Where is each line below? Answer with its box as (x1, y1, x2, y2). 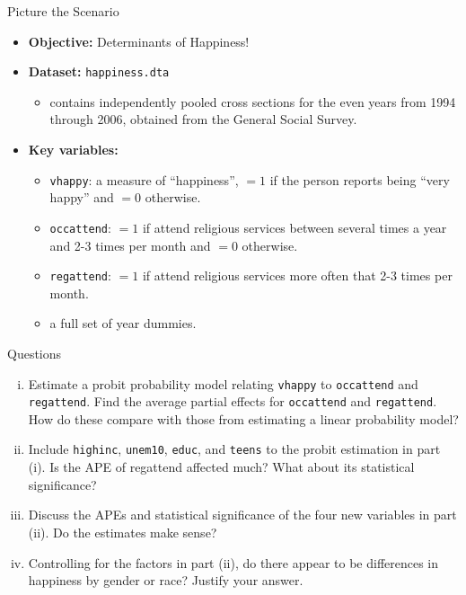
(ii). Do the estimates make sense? (28, 522, 217, 541)
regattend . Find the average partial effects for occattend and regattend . (28, 392, 437, 411)
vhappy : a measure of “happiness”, (49, 170, 239, 189)
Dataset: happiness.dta (28, 62, 170, 81)
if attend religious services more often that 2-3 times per (142, 266, 453, 285)
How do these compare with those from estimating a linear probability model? (28, 409, 459, 428)
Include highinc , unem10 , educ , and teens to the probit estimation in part (28, 440, 441, 458)
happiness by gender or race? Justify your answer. (28, 571, 303, 590)
